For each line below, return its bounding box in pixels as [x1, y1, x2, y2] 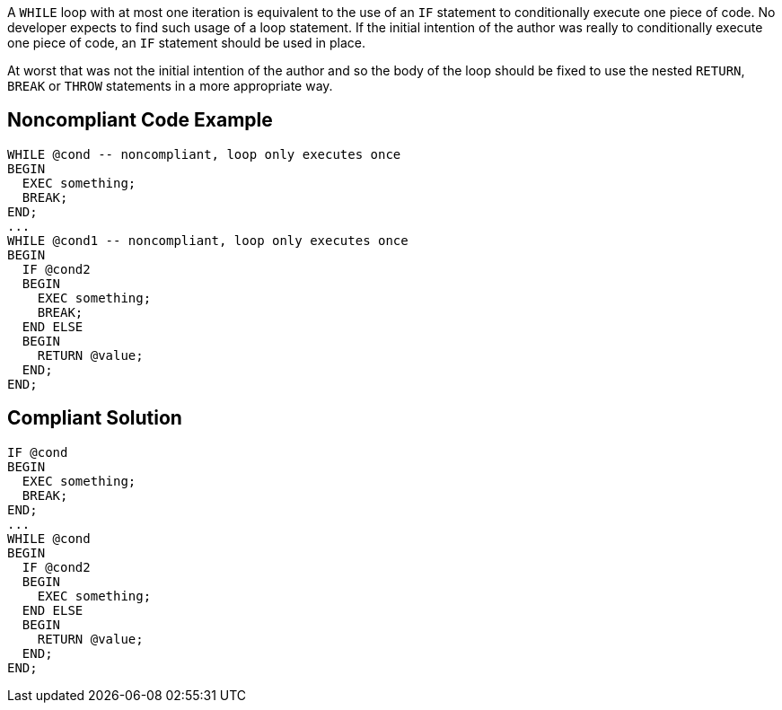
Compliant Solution [7, 407, 182, 430]
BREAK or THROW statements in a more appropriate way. [7, 78, 333, 93]
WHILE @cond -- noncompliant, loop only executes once [7, 146, 401, 162]
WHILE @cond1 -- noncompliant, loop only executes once [7, 232, 409, 248]
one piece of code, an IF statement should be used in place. [7, 35, 366, 50]
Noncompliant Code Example [7, 109, 273, 132]
